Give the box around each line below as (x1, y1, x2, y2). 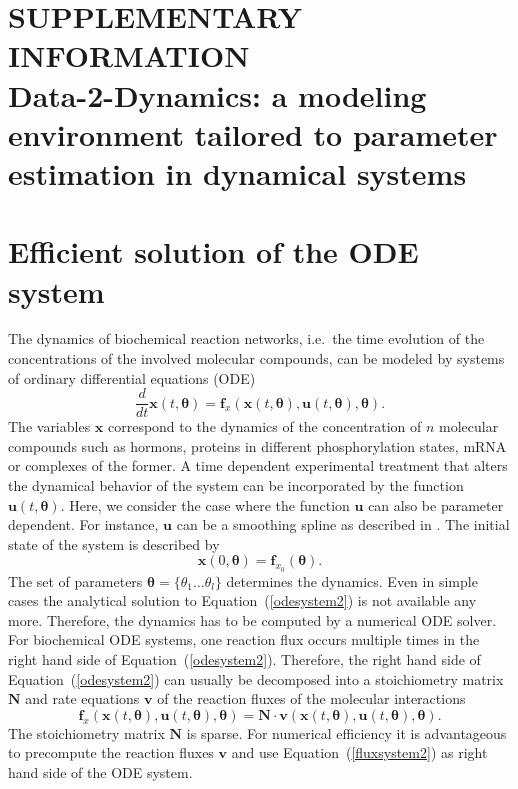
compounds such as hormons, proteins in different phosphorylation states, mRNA (8, 435, 507, 456)
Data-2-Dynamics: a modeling (8, 74, 427, 115)
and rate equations (25, 688, 140, 709)
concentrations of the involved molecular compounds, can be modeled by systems (8, 348, 505, 369)
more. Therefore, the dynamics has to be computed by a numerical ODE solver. (8, 609, 497, 630)
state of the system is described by (8, 533, 220, 554)
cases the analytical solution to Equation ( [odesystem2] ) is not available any (8, 590, 477, 611)
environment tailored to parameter (8, 113, 498, 154)
